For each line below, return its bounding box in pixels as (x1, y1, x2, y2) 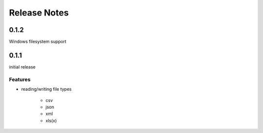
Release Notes (9, 7, 69, 18)
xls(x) (45, 117, 57, 123)
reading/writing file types (21, 86, 72, 92)
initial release (9, 64, 36, 70)
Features (9, 76, 31, 83)
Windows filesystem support (9, 39, 67, 45)
